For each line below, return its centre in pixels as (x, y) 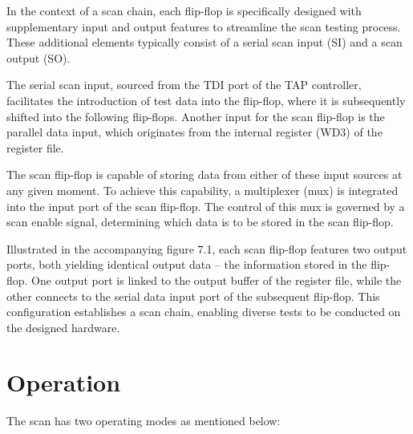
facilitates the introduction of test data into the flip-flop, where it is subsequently (206, 100)
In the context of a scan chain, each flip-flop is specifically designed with (184, 10)
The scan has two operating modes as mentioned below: (144, 421)
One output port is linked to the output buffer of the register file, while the (217, 280)
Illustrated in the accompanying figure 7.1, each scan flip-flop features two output (207, 248)
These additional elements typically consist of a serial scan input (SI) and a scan (204, 42)
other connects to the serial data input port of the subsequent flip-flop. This (193, 296)
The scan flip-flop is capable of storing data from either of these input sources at (204, 174)
